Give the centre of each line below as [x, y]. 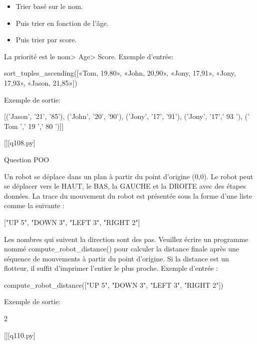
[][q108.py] [20, 143]
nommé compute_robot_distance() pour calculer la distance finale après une [122, 249]
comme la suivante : [34, 205]
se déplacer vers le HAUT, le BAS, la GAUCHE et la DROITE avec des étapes [125, 186]
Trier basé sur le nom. [49, 6]
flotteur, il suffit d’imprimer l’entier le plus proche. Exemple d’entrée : [111, 268]
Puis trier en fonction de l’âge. [62, 23]
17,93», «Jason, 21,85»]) [41, 82]
